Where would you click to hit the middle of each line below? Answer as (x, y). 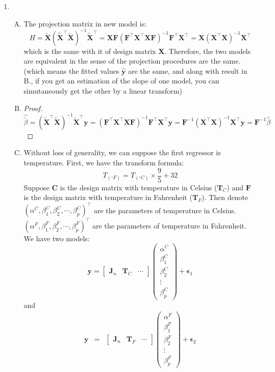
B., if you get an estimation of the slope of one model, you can (121, 81)
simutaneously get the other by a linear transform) (103, 91)
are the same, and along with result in (188, 70)
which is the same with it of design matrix (90, 51)
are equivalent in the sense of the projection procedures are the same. (132, 61)
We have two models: (57, 238)
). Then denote (225, 197)
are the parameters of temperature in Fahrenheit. (169, 225)
